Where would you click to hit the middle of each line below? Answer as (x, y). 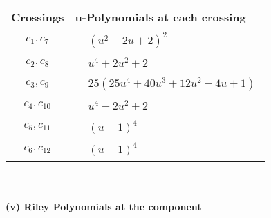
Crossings (38, 17)
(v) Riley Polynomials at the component (104, 207)
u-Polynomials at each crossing (160, 17)
